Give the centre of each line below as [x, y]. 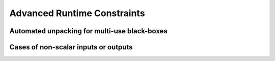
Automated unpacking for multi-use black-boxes [89, 31]
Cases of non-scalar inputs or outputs [71, 47]
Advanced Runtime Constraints [77, 13]
